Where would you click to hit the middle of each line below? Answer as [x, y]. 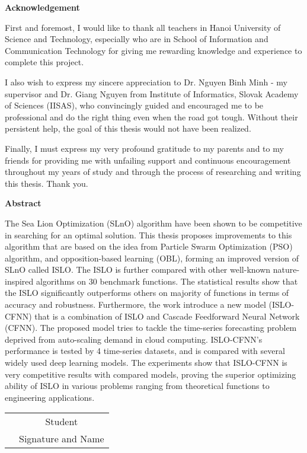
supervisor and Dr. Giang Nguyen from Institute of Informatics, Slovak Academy [152, 93]
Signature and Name [62, 439]
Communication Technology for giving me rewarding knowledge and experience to [153, 50]
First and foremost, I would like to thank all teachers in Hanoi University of [143, 27]
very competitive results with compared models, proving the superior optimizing [151, 374]
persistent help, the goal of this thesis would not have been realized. [128, 128]
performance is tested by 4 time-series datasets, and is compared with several [145, 351]
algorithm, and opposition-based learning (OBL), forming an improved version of [152, 258]
